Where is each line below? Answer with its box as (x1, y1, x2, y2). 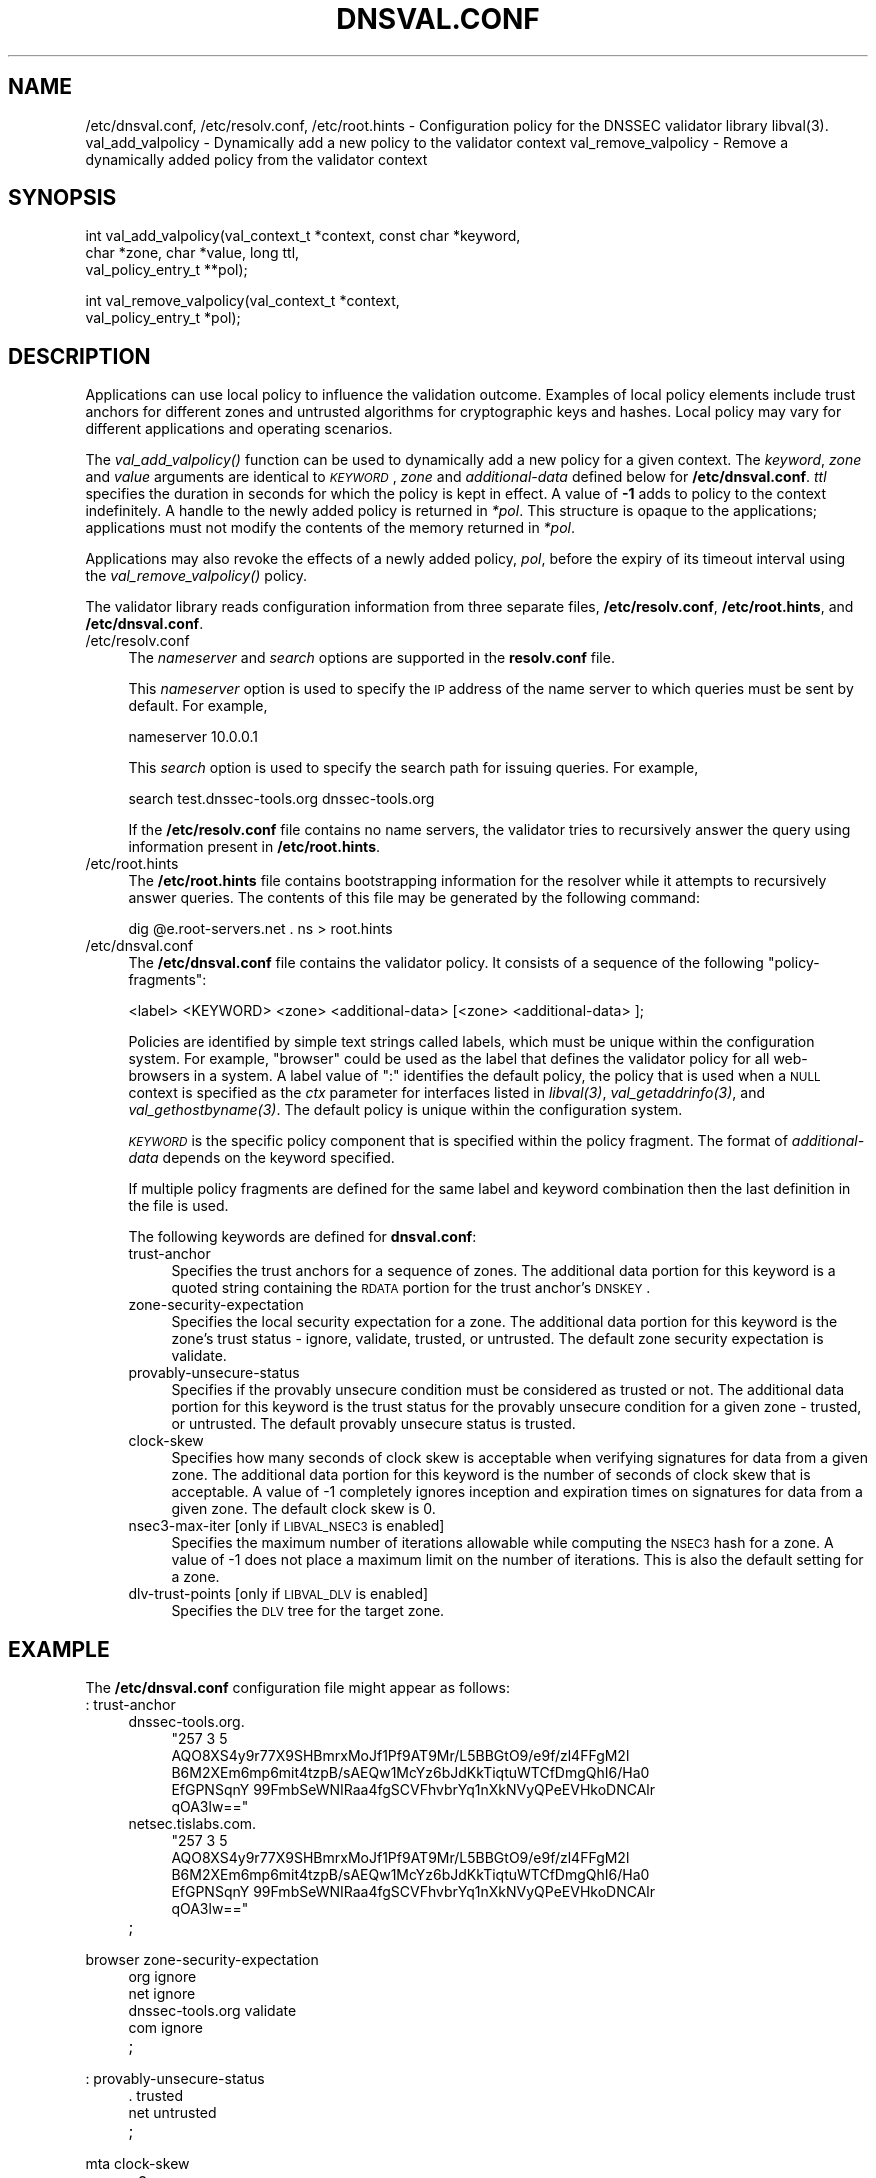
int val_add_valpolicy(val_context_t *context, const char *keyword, (85, 227, 521, 245)
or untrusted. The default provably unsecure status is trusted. (171, 1415, 576, 1433)
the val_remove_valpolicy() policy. (85, 567, 308, 585)
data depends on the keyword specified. (128, 1149, 395, 1167)
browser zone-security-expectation (85, 1951, 319, 1969)
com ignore (128, 2019, 203, 2037)
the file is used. (128, 1197, 229, 1215)
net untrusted (128, 2104, 217, 2122)
